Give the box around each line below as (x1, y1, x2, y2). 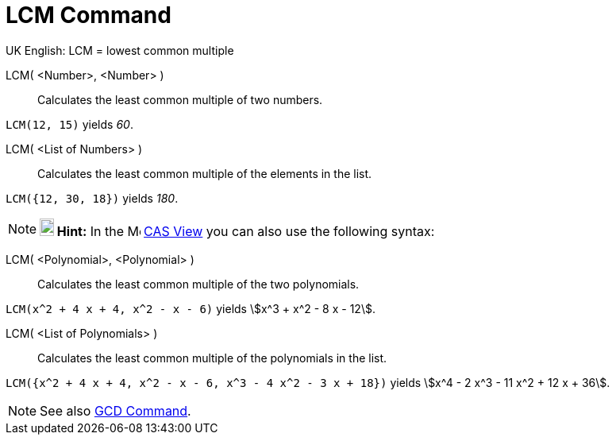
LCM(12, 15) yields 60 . (6, 117, 133, 131)
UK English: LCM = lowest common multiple (6, 43, 234, 57)
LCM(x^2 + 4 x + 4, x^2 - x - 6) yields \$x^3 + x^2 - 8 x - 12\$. (6, 301, 375, 315)
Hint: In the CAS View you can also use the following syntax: (56, 222, 435, 239)
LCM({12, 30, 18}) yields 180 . (6, 191, 179, 205)
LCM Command (6, 2, 171, 29)
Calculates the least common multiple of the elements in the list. (37, 166, 372, 180)
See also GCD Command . (40, 402, 191, 419)
